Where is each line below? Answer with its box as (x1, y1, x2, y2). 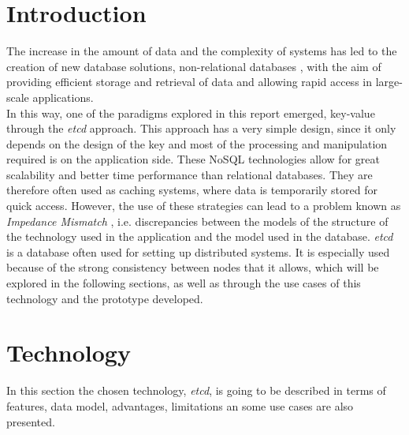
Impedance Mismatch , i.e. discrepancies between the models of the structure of (6, 212, 389, 229)
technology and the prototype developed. (6, 290, 203, 306)
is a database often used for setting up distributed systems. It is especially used (6, 243, 390, 260)
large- (375, 73, 403, 90)
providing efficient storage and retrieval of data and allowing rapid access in (6, 73, 372, 90)
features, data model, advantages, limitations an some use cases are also (6, 397, 354, 414)
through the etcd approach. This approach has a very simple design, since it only (6, 120, 396, 137)
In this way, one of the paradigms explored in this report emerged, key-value (6, 104, 375, 121)
